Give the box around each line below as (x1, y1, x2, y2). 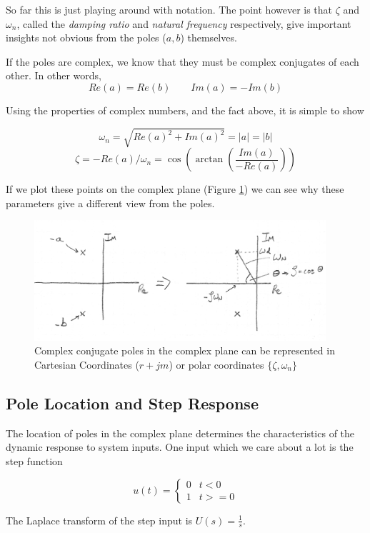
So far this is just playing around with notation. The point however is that (6, 2, 333, 16)
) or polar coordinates (169, 357, 264, 372)
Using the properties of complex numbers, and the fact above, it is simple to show (6, 102, 364, 117)
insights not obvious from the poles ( (6, 30, 166, 45)
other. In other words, (6, 68, 101, 83)
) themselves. (180, 30, 237, 45)
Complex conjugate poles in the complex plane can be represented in (34, 343, 335, 358)
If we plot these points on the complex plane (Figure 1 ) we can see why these (6, 181, 344, 196)
